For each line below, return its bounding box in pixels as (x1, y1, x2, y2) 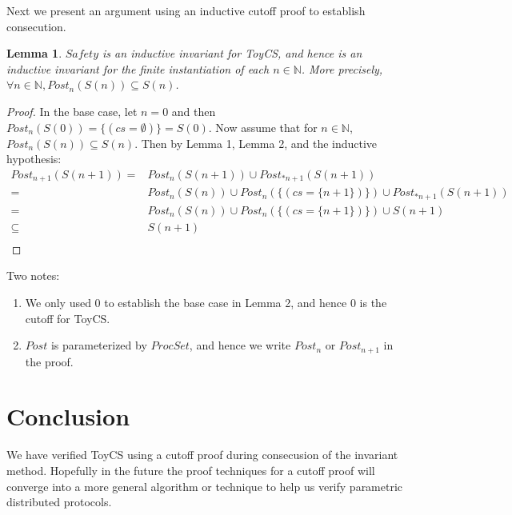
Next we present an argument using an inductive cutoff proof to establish (6, 2, 366, 18)
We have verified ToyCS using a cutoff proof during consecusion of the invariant (6, 446, 398, 463)
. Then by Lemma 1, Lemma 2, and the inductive (134, 134, 378, 151)
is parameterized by (50, 337, 147, 353)
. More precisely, (301, 60, 383, 77)
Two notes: (6, 267, 60, 284)
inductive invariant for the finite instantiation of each (6, 60, 270, 77)
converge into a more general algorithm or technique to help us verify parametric (6, 477, 403, 494)
